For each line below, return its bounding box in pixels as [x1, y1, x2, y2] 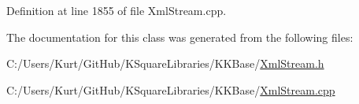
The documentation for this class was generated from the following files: [6, 28, 353, 45]
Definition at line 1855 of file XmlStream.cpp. [6, 2, 227, 18]
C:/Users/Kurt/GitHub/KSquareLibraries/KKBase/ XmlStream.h [6, 55, 324, 72]
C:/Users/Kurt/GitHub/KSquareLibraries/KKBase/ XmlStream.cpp [6, 81, 335, 98]
